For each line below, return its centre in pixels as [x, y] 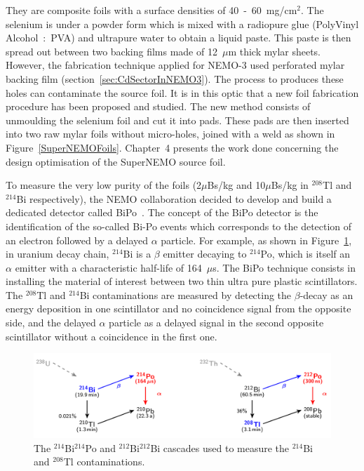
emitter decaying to [205, 254]
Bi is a [137, 254]
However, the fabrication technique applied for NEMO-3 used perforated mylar [175, 65]
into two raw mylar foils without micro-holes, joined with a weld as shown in [170, 134]
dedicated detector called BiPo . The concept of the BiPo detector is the [162, 212]
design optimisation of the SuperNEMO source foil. [116, 161]
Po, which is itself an [305, 254]
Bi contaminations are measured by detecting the [186, 294]
